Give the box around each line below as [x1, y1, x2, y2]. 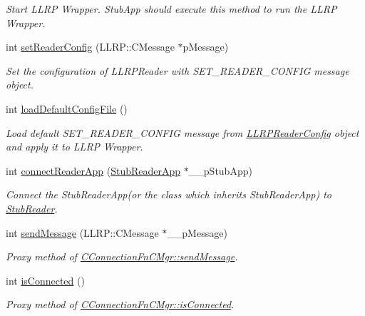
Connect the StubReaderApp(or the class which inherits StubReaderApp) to [6, 187, 331, 202]
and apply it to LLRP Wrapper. [6, 139, 143, 154]
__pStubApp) [188, 163, 252, 178]
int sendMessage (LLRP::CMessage [6, 225, 159, 240]
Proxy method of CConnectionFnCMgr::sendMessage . [6, 249, 238, 264]
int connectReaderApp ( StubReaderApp [6, 163, 181, 178]
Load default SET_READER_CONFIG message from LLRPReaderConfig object [6, 125, 359, 140]
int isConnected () [6, 272, 85, 287]
